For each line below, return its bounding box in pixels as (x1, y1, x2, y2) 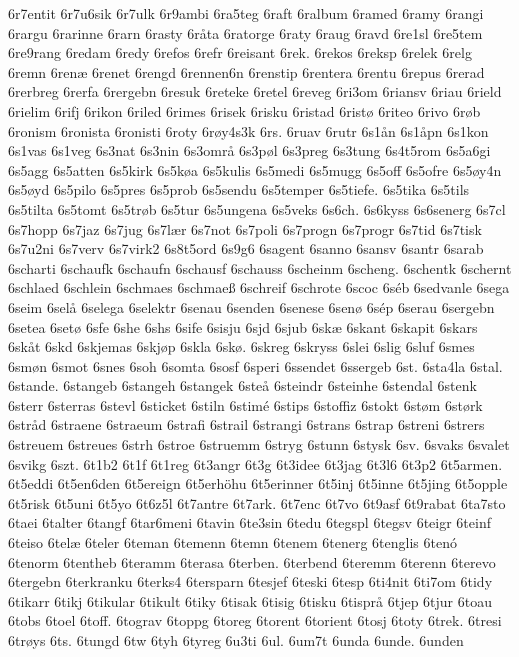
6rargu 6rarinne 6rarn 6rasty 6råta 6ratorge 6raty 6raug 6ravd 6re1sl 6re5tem (8, 22, 483, 43)
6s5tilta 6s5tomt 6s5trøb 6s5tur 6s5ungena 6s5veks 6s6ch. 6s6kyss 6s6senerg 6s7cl (8, 198, 506, 219)
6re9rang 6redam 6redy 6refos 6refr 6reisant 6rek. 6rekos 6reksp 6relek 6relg (8, 42, 472, 63)
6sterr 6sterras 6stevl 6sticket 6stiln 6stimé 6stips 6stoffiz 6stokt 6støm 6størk (8, 394, 483, 415)
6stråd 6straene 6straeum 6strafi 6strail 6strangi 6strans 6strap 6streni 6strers (8, 414, 485, 435)
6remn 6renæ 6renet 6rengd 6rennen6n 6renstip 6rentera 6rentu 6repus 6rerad (8, 61, 485, 82)
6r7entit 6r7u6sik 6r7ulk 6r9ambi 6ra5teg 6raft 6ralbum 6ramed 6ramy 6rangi (8, 3, 484, 23)
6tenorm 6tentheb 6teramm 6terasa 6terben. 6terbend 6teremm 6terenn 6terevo (8, 551, 496, 572)
